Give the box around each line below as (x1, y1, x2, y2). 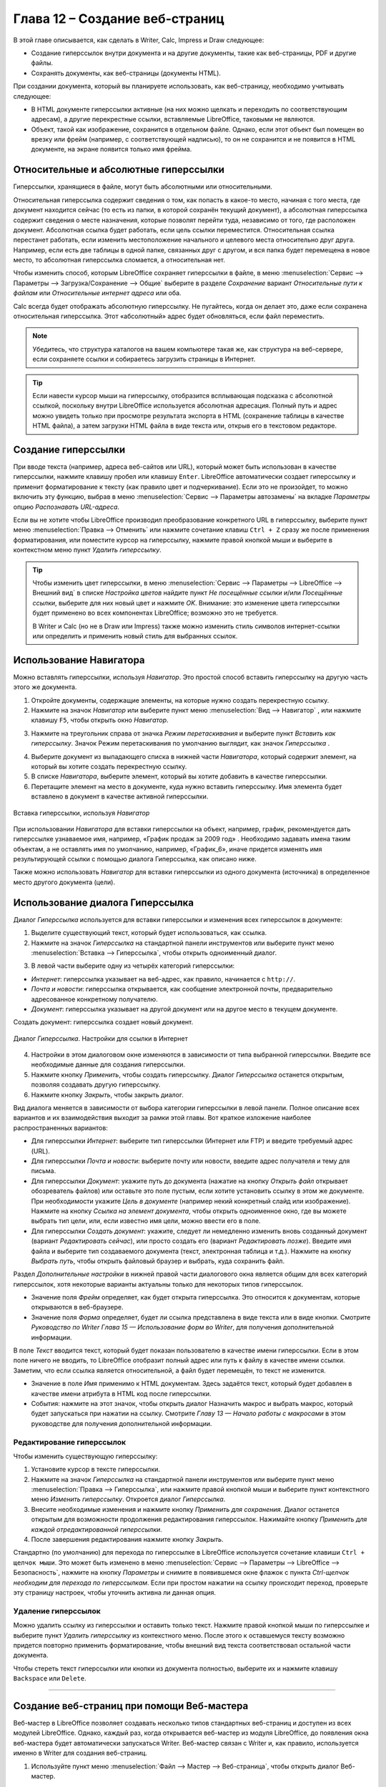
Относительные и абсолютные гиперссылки (13, 164, 225, 176)
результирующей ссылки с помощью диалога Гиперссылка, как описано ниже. (13, 855, 257, 863)
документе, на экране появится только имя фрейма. (31, 145, 192, 154)
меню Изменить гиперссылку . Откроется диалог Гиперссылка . (31, 1495, 226, 1504)
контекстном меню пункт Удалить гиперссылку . (13, 545, 162, 554)
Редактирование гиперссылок (13, 1437, 127, 1447)
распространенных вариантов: (13, 1123, 109, 1132)
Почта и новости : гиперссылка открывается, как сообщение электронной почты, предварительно (31, 985, 333, 994)
